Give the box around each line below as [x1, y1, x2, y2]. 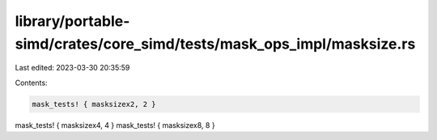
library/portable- [15, 12, 130, 30]
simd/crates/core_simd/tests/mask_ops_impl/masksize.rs [15, 35, 416, 53]
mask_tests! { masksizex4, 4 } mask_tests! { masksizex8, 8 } [15, 120, 215, 129]
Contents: [15, 78, 48, 87]
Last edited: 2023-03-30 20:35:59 [15, 63, 130, 73]
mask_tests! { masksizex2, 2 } [32, 100, 157, 108]
